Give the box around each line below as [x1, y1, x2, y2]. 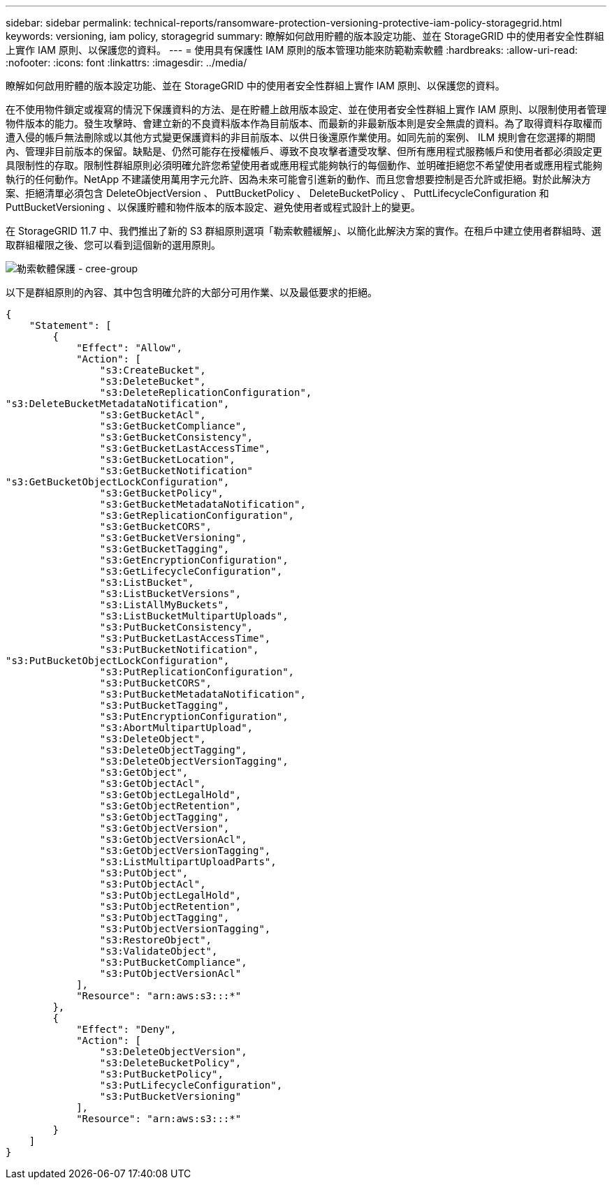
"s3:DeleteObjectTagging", [99, 744, 247, 756]
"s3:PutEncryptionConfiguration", [99, 711, 289, 722]
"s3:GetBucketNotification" [99, 465, 254, 476]
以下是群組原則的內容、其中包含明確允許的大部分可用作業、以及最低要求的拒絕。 [6, 286, 377, 298]
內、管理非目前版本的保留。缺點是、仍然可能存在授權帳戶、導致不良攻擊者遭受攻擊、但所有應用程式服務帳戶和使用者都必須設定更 [6, 145, 602, 157]
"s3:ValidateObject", [99, 945, 218, 957]
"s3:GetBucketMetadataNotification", [99, 499, 306, 510]
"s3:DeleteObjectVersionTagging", [99, 756, 289, 767]
